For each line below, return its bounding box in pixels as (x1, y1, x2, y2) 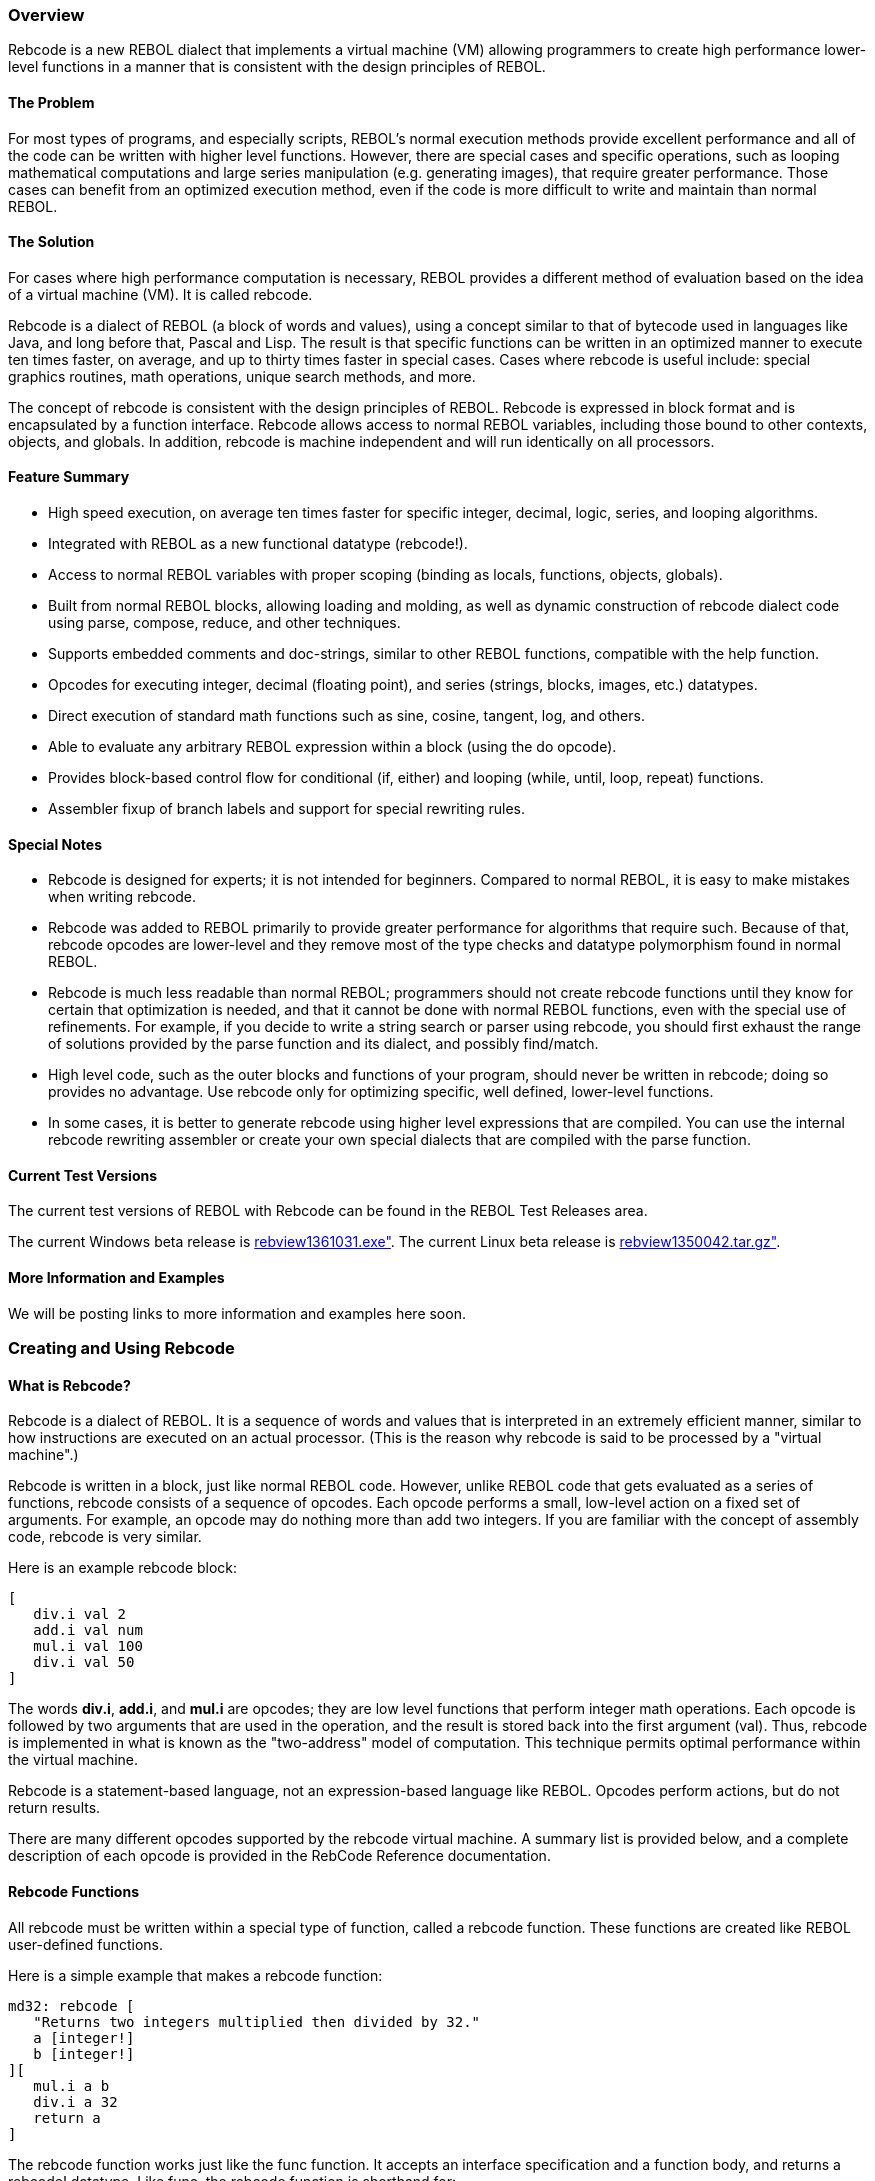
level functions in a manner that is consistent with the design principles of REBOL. (8, 58, 546, 76)
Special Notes (8, 835, 103, 853)
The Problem (8, 93, 95, 111)
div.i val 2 (33, 1606, 127, 1623)
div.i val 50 (33, 1654, 135, 1671)
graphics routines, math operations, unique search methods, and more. (8, 367, 476, 385)
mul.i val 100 (33, 1638, 143, 1655)
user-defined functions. (8, 1935, 164, 1953)
